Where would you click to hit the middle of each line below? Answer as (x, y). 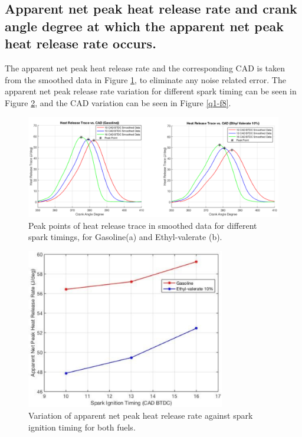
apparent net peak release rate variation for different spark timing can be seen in (151, 91)
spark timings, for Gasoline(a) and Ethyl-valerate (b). (125, 237)
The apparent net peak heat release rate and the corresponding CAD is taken (145, 68)
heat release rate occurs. (81, 43)
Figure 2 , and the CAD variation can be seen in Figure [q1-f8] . (118, 102)
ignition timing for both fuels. (82, 427)
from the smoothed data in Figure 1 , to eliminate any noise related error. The (145, 79)
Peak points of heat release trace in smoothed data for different (143, 225)
